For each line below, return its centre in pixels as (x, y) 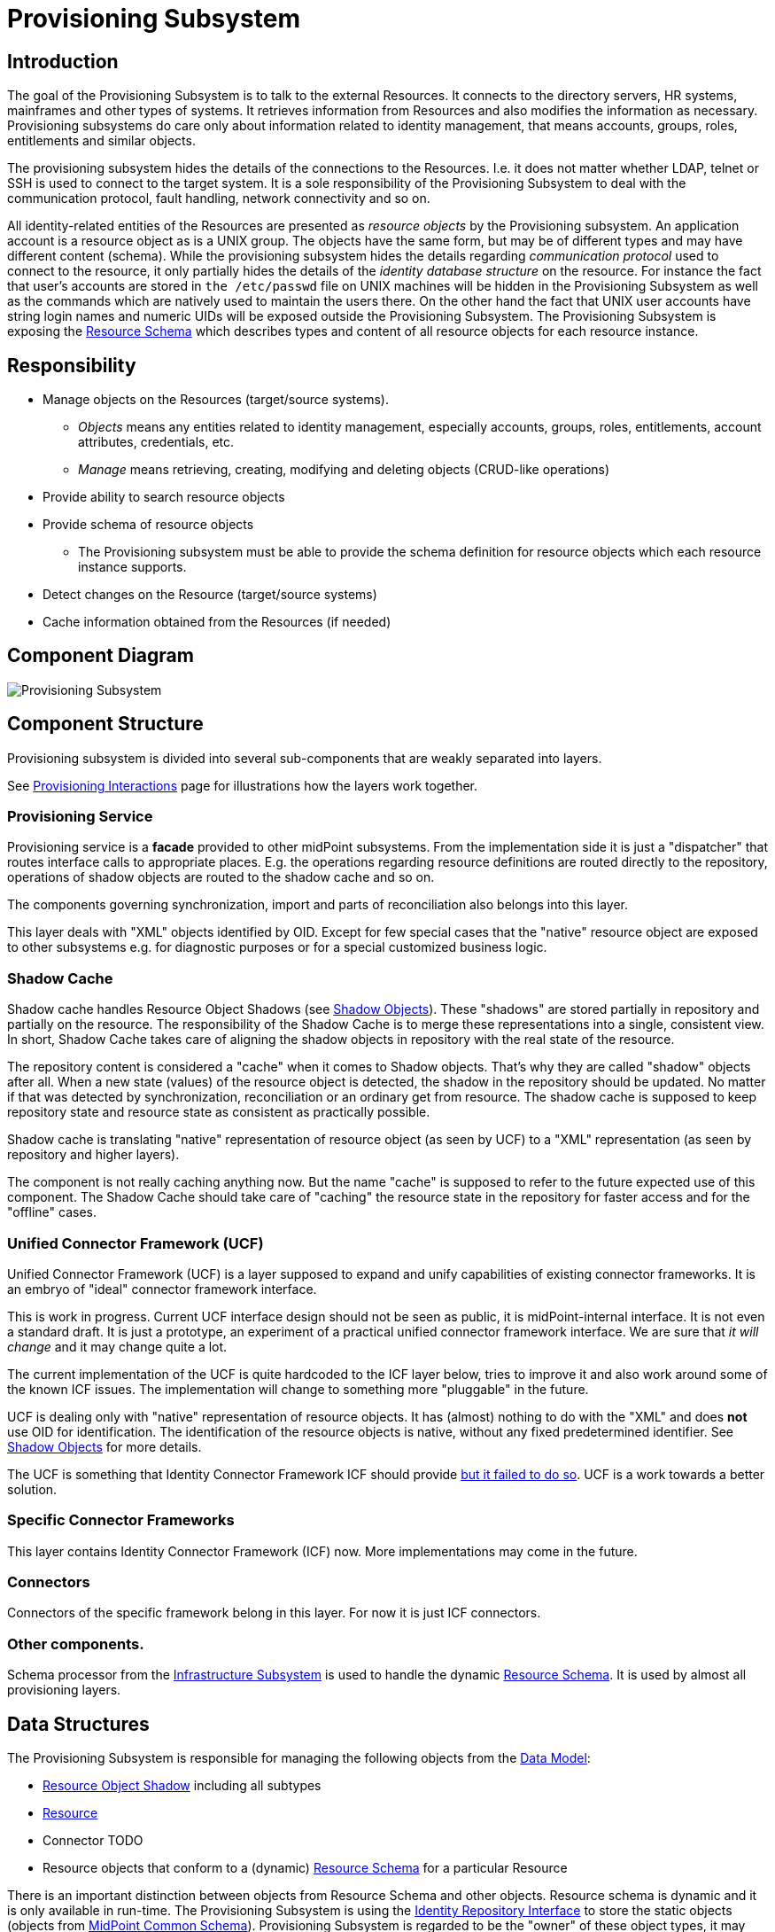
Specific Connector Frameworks (121, 1520)
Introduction (63, 61)
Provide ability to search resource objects (164, 497)
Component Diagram (101, 656)
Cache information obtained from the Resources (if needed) (217, 622)
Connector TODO (93, 1841)
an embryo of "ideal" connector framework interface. (162, 1289)
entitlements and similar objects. (101, 141)
